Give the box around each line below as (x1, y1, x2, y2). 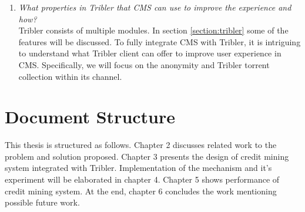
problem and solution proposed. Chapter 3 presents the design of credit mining (5, 150, 289, 162)
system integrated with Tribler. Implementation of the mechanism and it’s (5, 161, 272, 174)
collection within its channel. (18, 70, 122, 82)
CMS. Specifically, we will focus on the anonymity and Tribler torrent (18, 58, 270, 70)
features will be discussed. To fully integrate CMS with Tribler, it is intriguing (18, 35, 301, 48)
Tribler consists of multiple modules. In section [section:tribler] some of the (18, 24, 289, 36)
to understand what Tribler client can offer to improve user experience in (18, 47, 281, 59)
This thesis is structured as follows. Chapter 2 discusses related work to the (5, 139, 277, 151)
